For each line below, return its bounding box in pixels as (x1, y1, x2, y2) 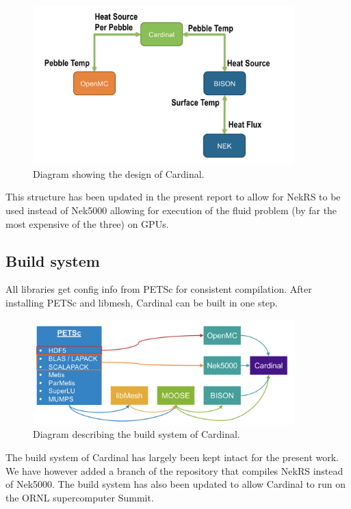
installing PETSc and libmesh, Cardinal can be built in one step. (5, 295, 278, 309)
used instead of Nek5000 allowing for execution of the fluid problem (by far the (5, 203, 337, 217)
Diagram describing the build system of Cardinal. (33, 427, 240, 441)
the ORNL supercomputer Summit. (5, 490, 154, 504)
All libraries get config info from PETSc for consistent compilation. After (5, 282, 312, 296)
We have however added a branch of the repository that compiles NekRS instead (5, 463, 343, 478)
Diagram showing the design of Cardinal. (33, 166, 205, 181)
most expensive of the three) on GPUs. (5, 216, 169, 231)
